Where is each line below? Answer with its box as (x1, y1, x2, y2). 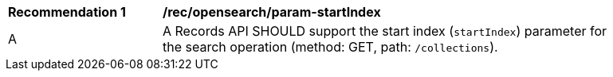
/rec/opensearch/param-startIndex (163, 4, 381, 20)
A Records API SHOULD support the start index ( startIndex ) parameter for (163, 23, 607, 39)
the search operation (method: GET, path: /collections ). (163, 39, 498, 55)
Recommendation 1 (8, 4, 126, 20)
